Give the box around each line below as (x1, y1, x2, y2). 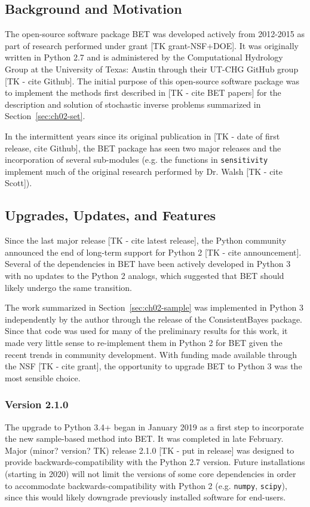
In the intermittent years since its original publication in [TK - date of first (5, 129, 280, 142)
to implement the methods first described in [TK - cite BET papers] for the (5, 86, 281, 99)
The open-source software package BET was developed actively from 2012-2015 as (5, 28, 305, 40)
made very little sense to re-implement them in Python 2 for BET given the (5, 336, 283, 348)
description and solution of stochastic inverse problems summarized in (5, 98, 261, 110)
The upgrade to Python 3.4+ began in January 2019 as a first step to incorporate (5, 420, 304, 433)
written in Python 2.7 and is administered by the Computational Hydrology (5, 51, 283, 63)
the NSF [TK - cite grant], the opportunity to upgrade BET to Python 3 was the (5, 360, 302, 372)
